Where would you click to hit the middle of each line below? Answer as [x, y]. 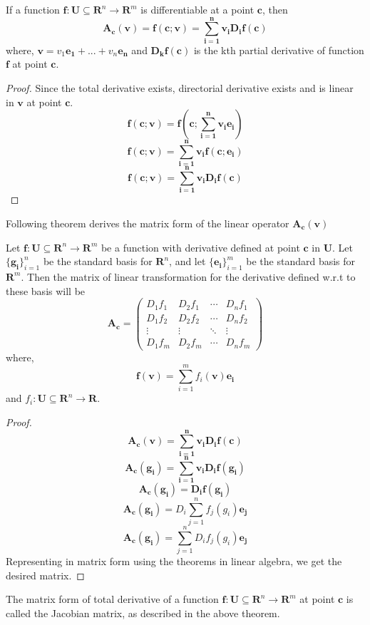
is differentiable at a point [197, 9]
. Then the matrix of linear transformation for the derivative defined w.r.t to [188, 276]
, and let [187, 261]
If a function [33, 9]
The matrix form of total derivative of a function [112, 599]
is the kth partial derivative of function [279, 50]
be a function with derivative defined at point [200, 247]
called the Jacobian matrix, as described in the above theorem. [143, 613]
